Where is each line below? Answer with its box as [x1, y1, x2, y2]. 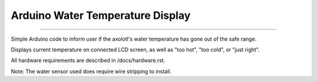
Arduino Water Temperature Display [11, 9, 191, 22]
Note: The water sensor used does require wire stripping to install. [11, 68, 172, 75]
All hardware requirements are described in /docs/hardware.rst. [11, 57, 165, 64]
